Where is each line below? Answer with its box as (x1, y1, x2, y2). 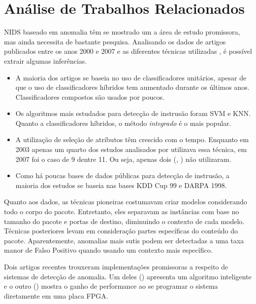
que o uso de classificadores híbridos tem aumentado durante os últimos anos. (15, 82, 250, 92)
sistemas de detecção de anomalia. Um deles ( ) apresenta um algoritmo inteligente (4, 271, 252, 281)
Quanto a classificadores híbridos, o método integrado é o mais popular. (15, 117, 231, 128)
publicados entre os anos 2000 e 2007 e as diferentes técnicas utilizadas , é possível (4, 46, 252, 56)
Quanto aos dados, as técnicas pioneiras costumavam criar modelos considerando (4, 196, 247, 207)
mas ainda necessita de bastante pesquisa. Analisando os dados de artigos (4, 36, 226, 46)
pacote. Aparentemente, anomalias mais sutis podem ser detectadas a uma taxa (4, 235, 244, 245)
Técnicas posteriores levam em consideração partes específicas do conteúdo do (4, 226, 238, 236)
